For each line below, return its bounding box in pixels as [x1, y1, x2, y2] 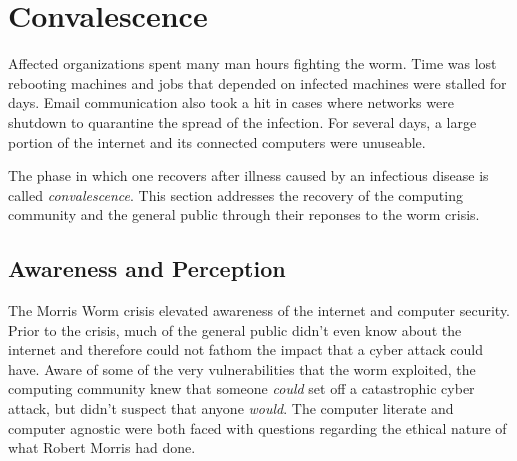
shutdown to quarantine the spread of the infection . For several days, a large [8, 111, 477, 132]
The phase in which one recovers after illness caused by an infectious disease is [8, 165, 489, 186]
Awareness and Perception [8, 253, 286, 284]
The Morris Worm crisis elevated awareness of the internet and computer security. [8, 300, 511, 321]
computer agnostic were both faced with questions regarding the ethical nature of [8, 417, 507, 438]
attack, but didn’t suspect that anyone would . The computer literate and [8, 398, 454, 419]
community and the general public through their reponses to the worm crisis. [8, 204, 480, 225]
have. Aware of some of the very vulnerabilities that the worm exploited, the [8, 358, 476, 379]
